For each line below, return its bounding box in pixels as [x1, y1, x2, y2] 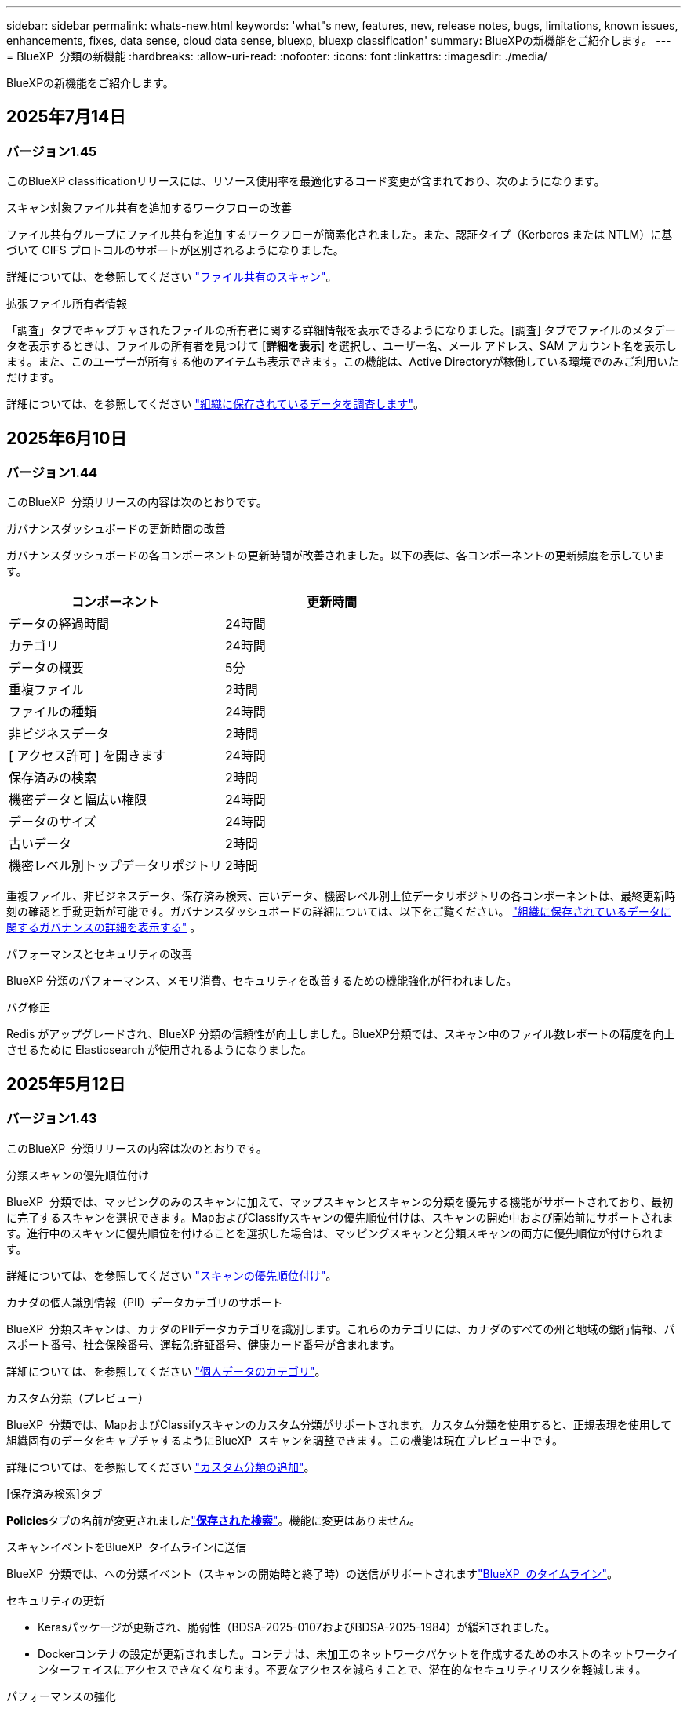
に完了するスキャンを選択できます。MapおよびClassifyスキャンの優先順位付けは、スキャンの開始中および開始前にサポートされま [6, 1210, 674, 1224]
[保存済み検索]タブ [6, 1486, 103, 1500]
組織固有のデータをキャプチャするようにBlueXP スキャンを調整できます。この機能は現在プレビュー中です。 [6, 1433, 564, 1447]
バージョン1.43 [6, 1110, 97, 1127]
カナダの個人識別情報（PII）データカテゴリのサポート [6, 1295, 283, 1309]
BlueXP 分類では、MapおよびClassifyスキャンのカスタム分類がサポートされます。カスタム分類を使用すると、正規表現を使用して [6, 1417, 672, 1431]
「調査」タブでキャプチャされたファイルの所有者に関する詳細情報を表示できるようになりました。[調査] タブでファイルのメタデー [6, 323, 676, 337]
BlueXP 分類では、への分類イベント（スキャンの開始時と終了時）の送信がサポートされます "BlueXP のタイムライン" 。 [6, 1566, 618, 1580]
